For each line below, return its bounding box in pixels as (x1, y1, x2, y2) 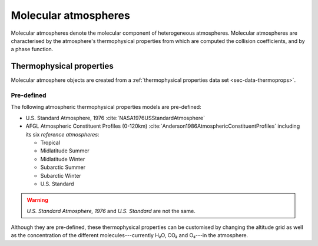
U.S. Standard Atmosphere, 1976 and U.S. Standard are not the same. (26, 207, 196, 214)
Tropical (40, 139, 61, 146)
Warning (26, 197, 48, 204)
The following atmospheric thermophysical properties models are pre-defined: (11, 104, 201, 111)
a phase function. (11, 46, 54, 53)
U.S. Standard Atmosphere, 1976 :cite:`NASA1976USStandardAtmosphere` (25, 114, 206, 121)
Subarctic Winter (40, 172, 82, 179)
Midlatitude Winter (40, 155, 85, 162)
